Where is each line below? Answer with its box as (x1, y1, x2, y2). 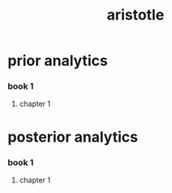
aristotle (106, 6, 165, 24)
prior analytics (7, 51, 109, 70)
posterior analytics (7, 128, 139, 146)
